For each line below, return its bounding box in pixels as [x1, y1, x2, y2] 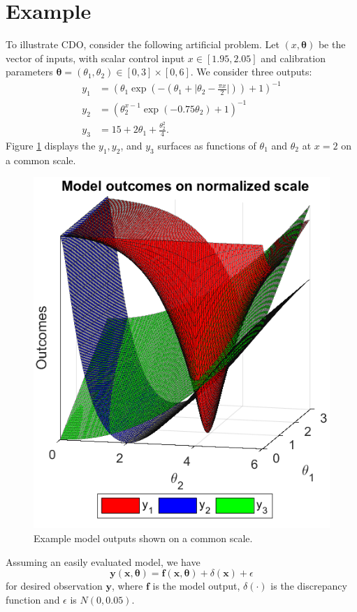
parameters [6, 64, 53, 79]
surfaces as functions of [157, 138, 256, 152]
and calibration [261, 50, 326, 65]
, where [111, 578, 143, 593]
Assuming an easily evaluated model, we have [6, 554, 201, 569]
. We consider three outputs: [190, 64, 312, 79]
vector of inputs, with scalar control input [6, 50, 185, 65]
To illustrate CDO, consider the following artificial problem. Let [6, 37, 279, 52]
